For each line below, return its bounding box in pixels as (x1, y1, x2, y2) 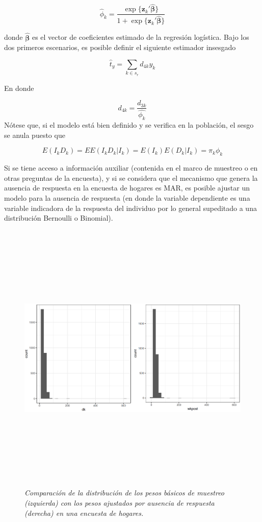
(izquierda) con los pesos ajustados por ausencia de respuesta (24, 497, 215, 508)
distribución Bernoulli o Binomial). (4, 212, 113, 223)
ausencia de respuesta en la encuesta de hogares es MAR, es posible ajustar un (4, 182, 250, 193)
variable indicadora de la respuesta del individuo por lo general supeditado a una (4, 202, 257, 213)
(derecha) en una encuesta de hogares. (24, 507, 144, 518)
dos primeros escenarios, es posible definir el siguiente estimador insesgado (4, 42, 236, 53)
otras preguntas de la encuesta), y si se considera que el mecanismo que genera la (4, 172, 258, 183)
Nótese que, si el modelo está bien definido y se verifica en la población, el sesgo (4, 120, 254, 130)
